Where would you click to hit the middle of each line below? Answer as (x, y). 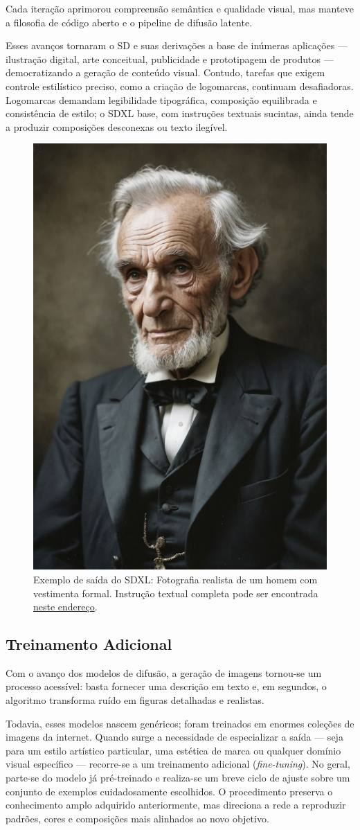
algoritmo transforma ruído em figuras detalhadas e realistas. (135, 700)
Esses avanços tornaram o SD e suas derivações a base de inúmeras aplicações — (177, 45)
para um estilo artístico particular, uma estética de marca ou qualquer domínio (173, 750)
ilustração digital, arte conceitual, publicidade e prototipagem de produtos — (170, 59)
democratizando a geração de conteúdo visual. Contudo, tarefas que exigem (165, 72)
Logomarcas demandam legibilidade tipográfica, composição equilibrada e (161, 99)
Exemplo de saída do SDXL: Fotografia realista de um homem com (175, 579)
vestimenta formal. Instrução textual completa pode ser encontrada (176, 593)
